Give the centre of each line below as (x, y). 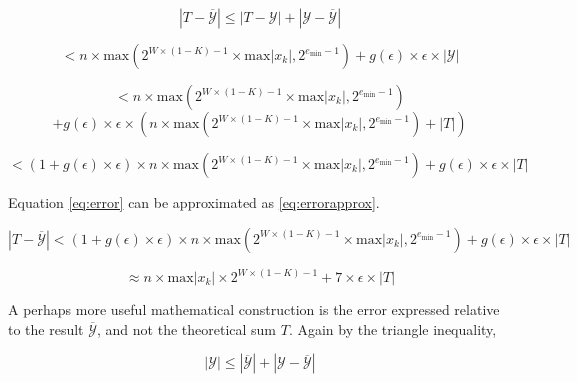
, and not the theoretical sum (187, 328)
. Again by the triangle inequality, (392, 328)
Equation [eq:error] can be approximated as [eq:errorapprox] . (194, 202)
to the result (46, 328)
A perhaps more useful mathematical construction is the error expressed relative (254, 309)
